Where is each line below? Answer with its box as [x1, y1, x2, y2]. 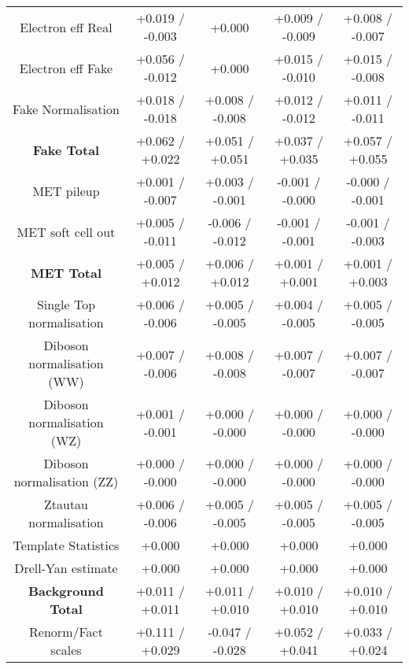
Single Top [36, 295, 96, 313]
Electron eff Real [20, 17, 112, 36]
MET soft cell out [17, 222, 116, 241]
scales [50, 641, 82, 659]
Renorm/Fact [29, 623, 103, 641]
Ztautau [43, 495, 89, 513]
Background [28, 582, 105, 600]
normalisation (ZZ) [13, 472, 119, 490]
